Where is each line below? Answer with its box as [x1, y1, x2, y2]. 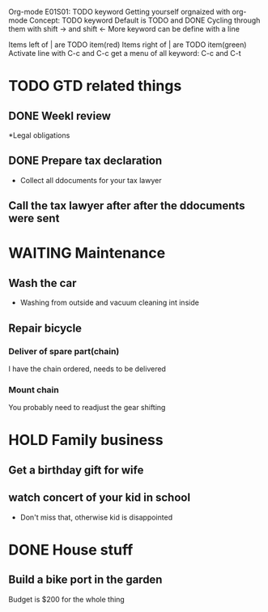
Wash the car [8, 276, 77, 290]
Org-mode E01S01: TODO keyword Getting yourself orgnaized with [8, 7, 231, 16]
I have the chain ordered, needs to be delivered [8, 364, 166, 374]
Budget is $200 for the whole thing [8, 594, 125, 604]
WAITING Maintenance [8, 244, 166, 263]
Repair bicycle [8, 321, 83, 335]
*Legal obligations [8, 131, 70, 140]
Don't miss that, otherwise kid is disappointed [19, 512, 172, 522]
